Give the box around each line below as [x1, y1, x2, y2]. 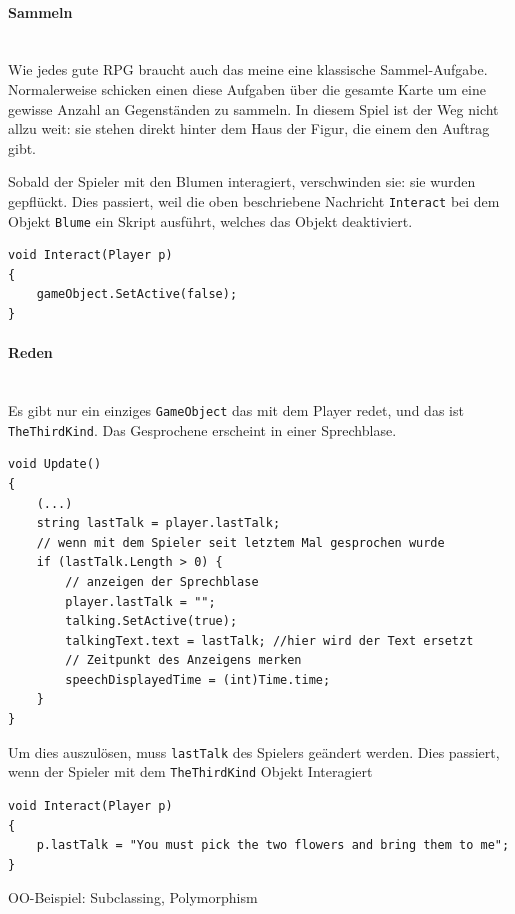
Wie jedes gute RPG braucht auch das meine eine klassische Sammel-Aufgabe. [8, 59, 488, 80]
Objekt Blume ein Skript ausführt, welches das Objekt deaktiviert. [8, 210, 413, 231]
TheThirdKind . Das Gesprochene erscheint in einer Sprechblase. [8, 419, 397, 440]
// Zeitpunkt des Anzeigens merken [65, 653, 302, 668]
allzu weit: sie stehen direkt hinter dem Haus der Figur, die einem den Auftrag [8, 118, 490, 139]
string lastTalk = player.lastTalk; [36, 516, 281, 531]
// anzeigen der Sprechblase [65, 574, 259, 589]
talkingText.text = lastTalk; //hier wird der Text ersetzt [65, 633, 474, 648]
